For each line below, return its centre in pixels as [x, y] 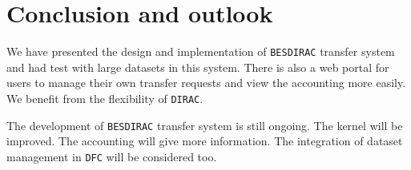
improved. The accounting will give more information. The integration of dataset [205, 141]
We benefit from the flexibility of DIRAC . [105, 98]
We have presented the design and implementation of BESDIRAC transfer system [201, 51]
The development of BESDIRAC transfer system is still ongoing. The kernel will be [205, 125]
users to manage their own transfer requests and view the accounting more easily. [206, 83]
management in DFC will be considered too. [112, 156]
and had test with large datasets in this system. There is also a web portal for [198, 67]
